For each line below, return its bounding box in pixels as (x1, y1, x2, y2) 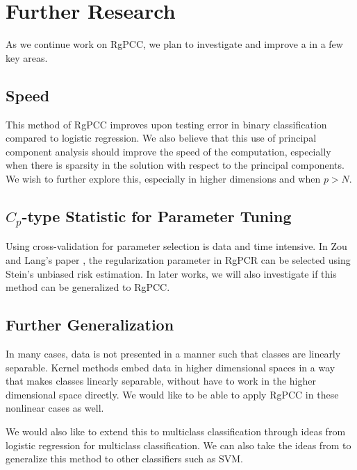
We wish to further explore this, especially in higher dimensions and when (6, 171, 321, 185)
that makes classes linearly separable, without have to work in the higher (6, 374, 316, 388)
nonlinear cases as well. (6, 401, 104, 415)
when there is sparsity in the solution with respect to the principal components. (6, 158, 344, 172)
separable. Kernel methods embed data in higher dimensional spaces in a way (6, 360, 335, 374)
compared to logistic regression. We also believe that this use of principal (6, 131, 317, 145)
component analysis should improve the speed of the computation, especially (6, 144, 331, 158)
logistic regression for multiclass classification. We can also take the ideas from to (6, 437, 351, 452)
